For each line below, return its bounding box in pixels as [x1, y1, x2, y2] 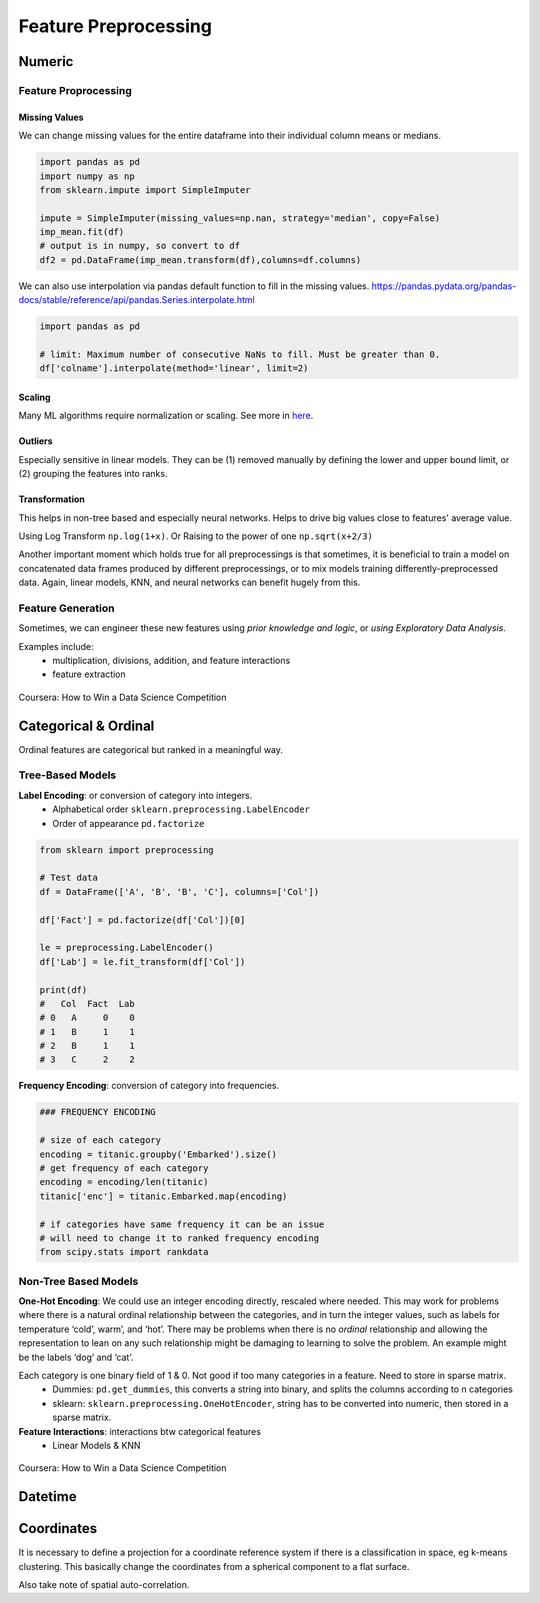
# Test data [39, 872, 99, 884]
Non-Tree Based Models [18, 1274, 139, 1288]
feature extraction [52, 668, 127, 680]
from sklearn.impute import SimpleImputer [39, 184, 251, 195]
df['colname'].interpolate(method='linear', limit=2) [39, 363, 309, 374]
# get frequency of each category [39, 1163, 209, 1174]
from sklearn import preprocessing [39, 844, 214, 855]
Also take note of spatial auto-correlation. [18, 1579, 190, 1591]
